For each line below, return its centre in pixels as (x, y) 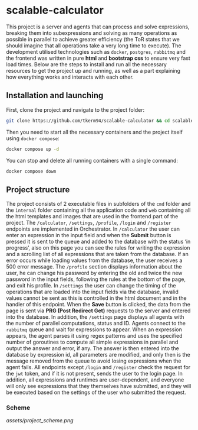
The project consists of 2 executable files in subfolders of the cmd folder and (98, 204)
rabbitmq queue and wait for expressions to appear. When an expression (94, 329)
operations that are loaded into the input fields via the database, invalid (92, 292)
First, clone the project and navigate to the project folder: (75, 109)
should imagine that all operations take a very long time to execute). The (94, 46)
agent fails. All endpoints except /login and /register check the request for (98, 367)
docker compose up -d (33, 149)
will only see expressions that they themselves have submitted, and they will (99, 386)
